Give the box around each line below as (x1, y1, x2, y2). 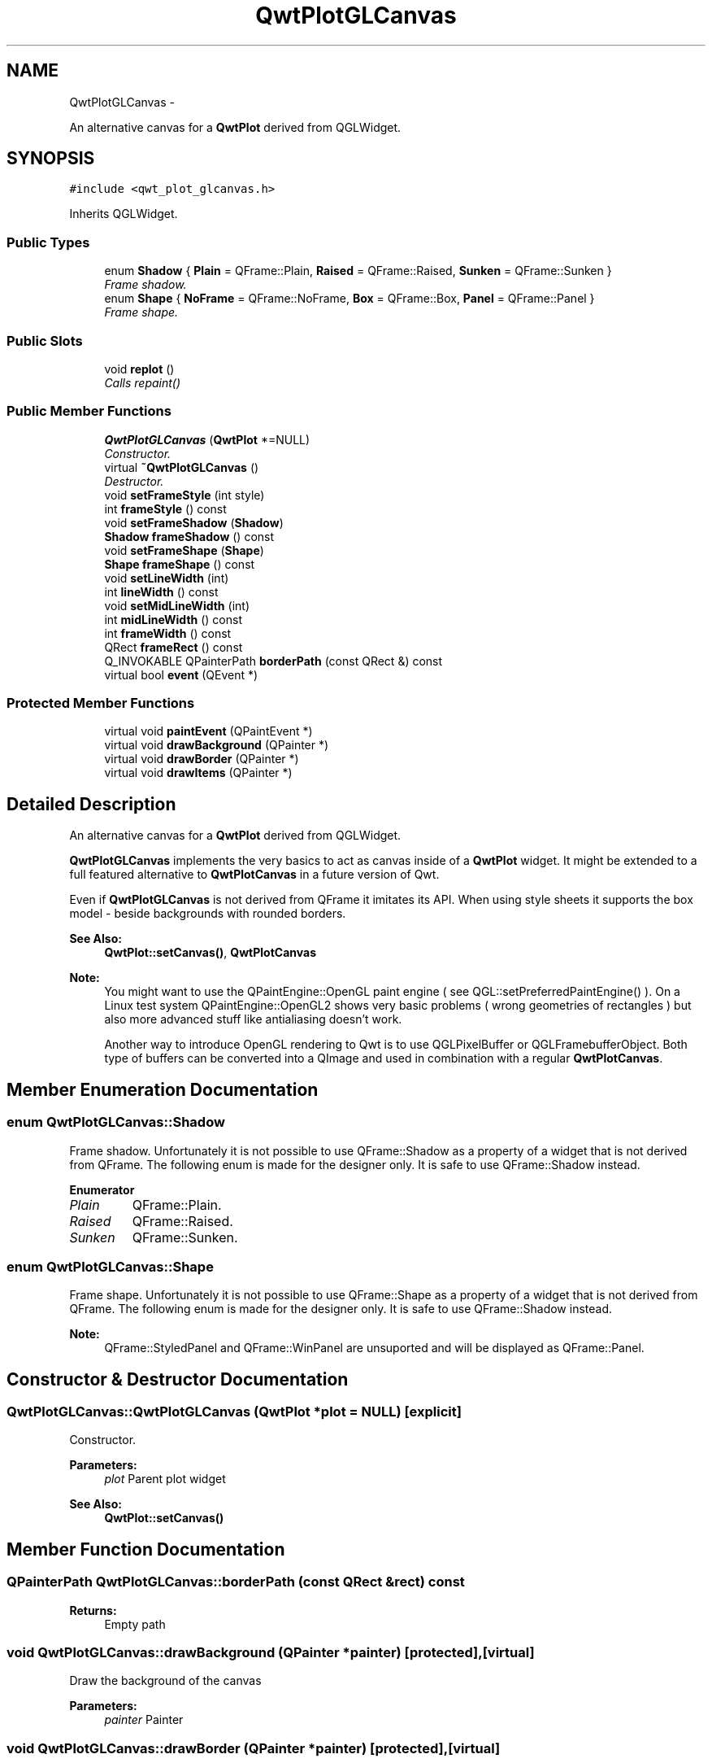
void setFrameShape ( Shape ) (104, 543, 264, 557)
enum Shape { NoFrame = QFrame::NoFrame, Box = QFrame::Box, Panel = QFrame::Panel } (104, 291, 595, 306)
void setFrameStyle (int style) (104, 487, 265, 502)
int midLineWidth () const (104, 612, 243, 626)
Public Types (7, 233, 90, 251)
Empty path (104, 1617, 166, 1631)
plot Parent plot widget (104, 1472, 226, 1486)
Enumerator (69, 1182, 135, 1197)
